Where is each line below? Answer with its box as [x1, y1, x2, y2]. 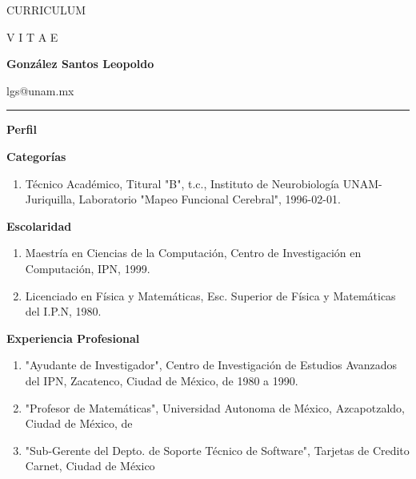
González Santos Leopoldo [6, 55, 154, 72]
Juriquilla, [25, 191, 75, 207]
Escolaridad [6, 217, 72, 234]
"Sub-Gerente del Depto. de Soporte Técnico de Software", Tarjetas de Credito [25, 441, 410, 458]
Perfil [6, 121, 37, 138]
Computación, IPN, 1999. [25, 260, 150, 276]
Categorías [6, 147, 66, 164]
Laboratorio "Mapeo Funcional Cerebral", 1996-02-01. [78, 191, 341, 207]
